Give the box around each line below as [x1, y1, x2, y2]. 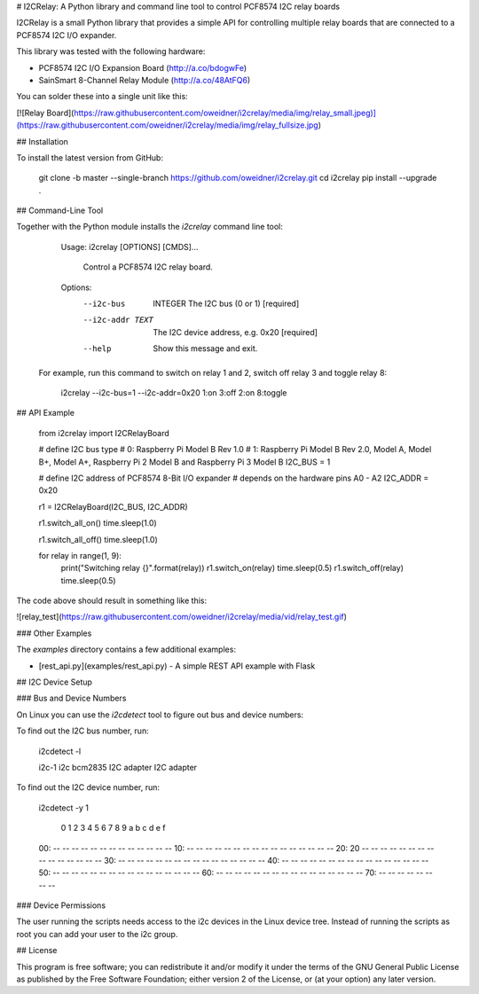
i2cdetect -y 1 [38, 802, 89, 813]
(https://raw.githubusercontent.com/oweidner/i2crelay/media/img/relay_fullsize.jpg [16, 120, 318, 130]
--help [82, 344, 112, 354]
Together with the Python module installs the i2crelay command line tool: [16, 222, 284, 232]
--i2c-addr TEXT [82, 315, 154, 325]
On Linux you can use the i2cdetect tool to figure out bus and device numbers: [16, 709, 304, 720]
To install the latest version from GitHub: [16, 152, 164, 163]
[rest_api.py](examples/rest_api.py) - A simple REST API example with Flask [38, 661, 316, 671]
